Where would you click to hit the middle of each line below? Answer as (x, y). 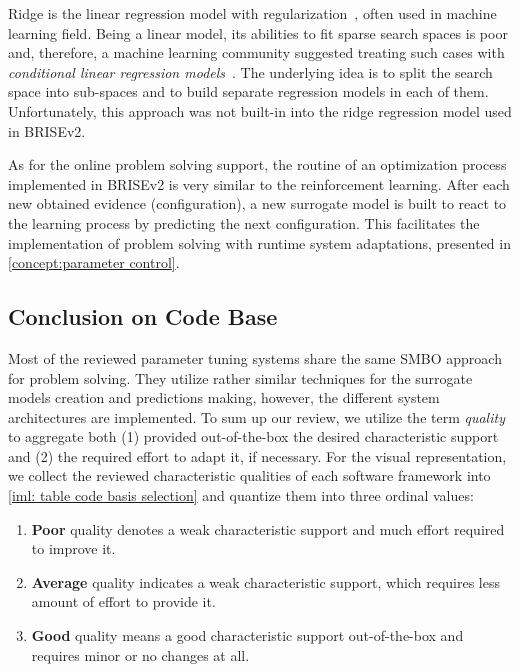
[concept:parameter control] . (94, 262)
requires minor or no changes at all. (140, 654)
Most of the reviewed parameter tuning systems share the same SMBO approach (255, 357)
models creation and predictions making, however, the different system (224, 397)
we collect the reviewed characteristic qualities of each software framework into (249, 475)
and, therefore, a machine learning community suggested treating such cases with (256, 52)
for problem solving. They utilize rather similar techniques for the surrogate (240, 377)
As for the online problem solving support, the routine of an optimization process (257, 164)
